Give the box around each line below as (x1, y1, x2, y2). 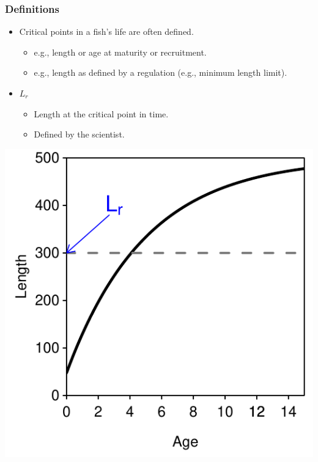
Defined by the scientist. (34, 128, 125, 141)
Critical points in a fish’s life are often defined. (19, 25, 194, 38)
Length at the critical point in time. (34, 107, 169, 120)
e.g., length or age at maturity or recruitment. (34, 45, 207, 58)
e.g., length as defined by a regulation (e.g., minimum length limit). (34, 66, 287, 79)
